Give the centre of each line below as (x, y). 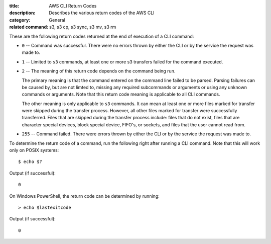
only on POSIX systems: (34, 150)
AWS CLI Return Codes (73, 6)
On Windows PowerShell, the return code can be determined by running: (85, 196)
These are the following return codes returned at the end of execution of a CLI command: (102, 36)
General (57, 20)
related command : (29, 27)
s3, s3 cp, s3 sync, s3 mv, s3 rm (83, 27)
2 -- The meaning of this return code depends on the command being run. (99, 71)
